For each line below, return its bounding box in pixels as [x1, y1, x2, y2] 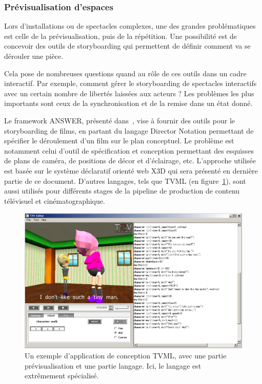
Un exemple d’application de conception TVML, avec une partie [25, 350, 227, 360]
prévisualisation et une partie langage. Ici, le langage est [25, 360, 201, 371]
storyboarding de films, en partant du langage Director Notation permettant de [4, 125, 254, 136]
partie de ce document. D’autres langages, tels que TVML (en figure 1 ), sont [4, 175, 246, 186]
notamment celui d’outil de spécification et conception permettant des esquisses [4, 145, 254, 156]
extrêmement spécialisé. [25, 370, 99, 381]
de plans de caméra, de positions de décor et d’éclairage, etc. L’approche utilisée [4, 155, 256, 166]
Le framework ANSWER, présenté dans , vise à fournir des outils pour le [4, 115, 235, 125]
